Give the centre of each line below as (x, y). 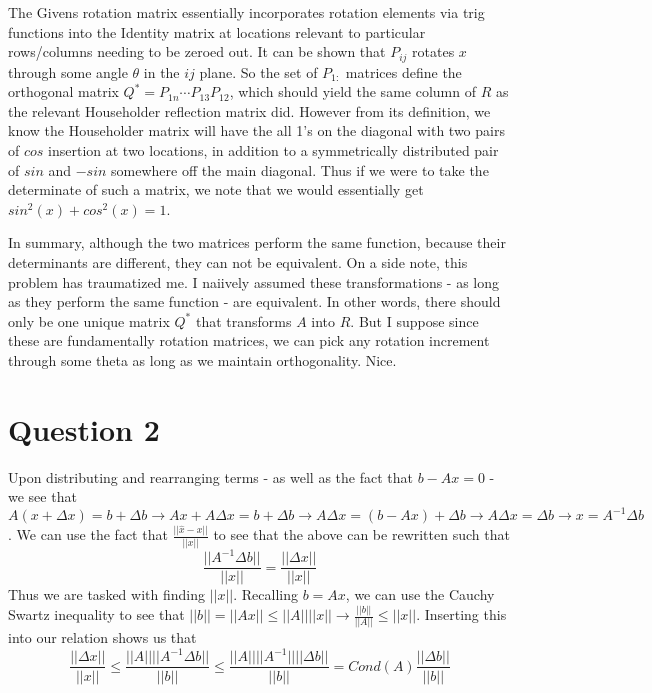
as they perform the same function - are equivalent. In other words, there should (254, 301)
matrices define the (403, 71)
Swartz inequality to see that (96, 614)
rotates (433, 51)
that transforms (243, 320)
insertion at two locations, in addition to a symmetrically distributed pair (273, 150)
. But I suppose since (414, 320)
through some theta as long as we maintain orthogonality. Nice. (202, 359)
